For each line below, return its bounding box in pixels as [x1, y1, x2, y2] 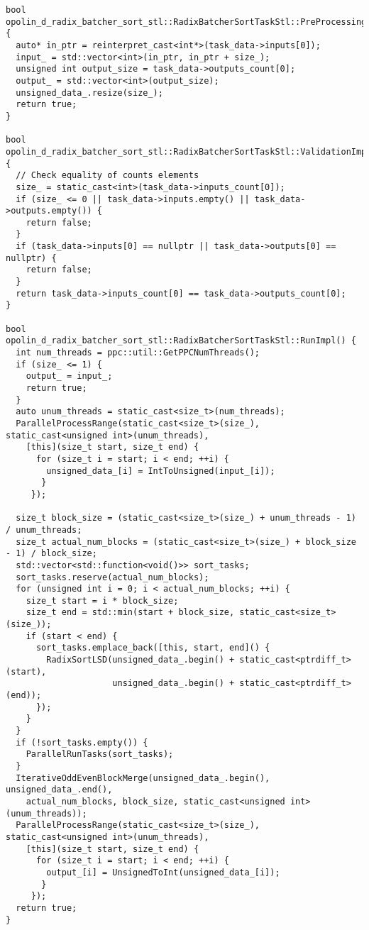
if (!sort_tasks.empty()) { [16, 737, 148, 748]
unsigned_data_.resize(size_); [16, 87, 163, 98]
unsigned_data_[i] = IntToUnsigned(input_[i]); [46, 465, 275, 476]
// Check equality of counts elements [16, 170, 199, 181]
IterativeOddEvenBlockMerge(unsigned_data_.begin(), [16, 773, 270, 783]
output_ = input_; [26, 371, 113, 382]
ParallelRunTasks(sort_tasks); [26, 749, 174, 760]
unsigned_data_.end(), [6, 785, 113, 795]
